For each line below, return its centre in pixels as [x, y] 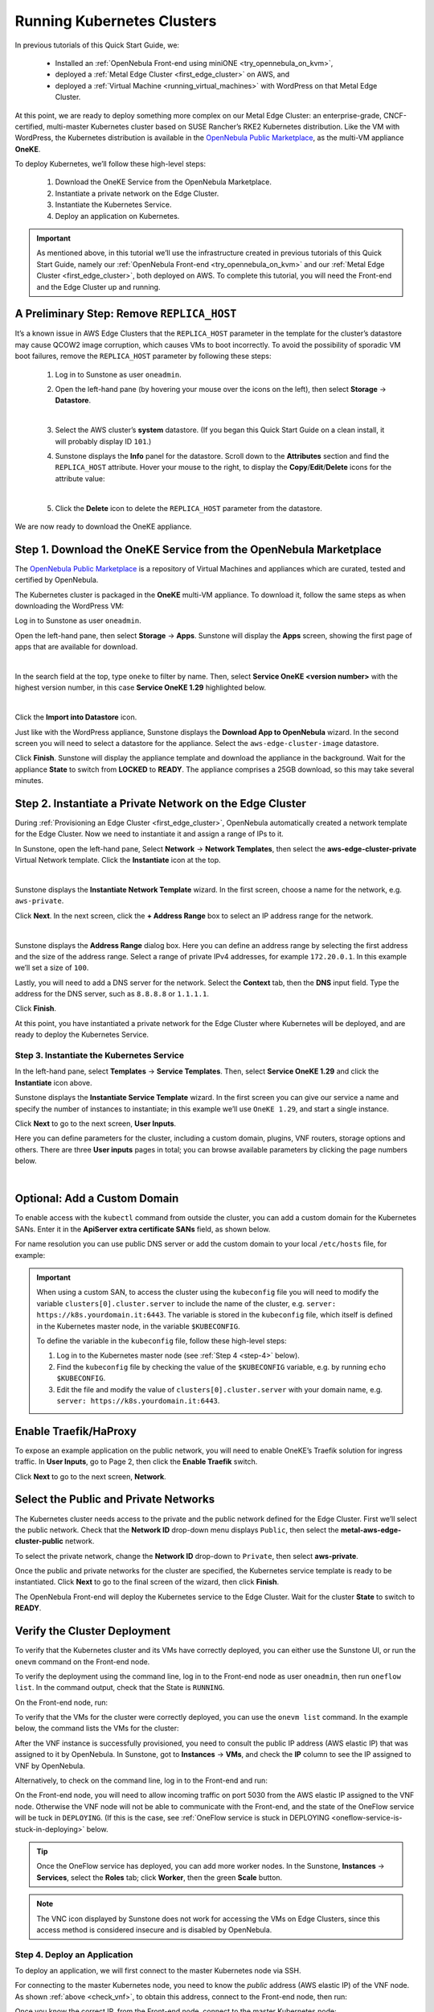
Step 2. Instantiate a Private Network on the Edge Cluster [161, 804]
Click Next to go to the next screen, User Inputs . [96, 1124]
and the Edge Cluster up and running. [98, 287]
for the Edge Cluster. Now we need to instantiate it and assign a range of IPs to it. [149, 834]
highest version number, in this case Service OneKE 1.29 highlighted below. [141, 687]
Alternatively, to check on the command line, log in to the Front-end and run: [141, 1781]
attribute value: [80, 478]
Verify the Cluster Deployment [93, 1631]
